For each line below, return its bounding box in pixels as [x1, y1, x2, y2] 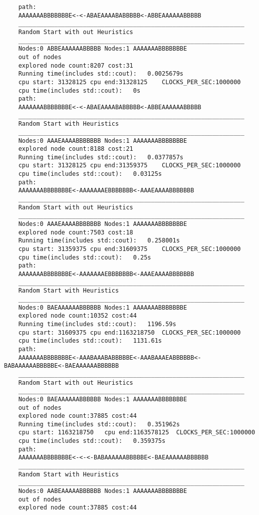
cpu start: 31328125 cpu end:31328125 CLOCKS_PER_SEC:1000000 [18, 78, 241, 86]
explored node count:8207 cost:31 [18, 62, 133, 69]
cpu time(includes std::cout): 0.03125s [18, 170, 162, 178]
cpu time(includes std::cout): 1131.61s [18, 337, 162, 345]
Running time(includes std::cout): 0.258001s [18, 237, 180, 244]
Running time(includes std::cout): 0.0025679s [18, 70, 183, 78]
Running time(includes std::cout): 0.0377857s [18, 153, 183, 161]
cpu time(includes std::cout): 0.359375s [18, 437, 166, 445]
